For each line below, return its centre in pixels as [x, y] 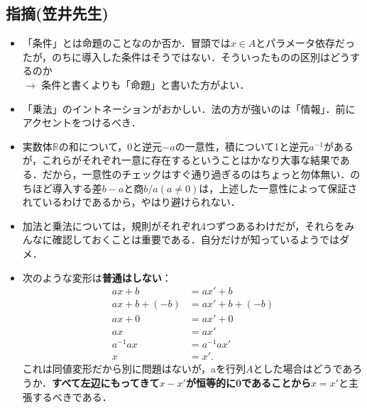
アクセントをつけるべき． [82, 122]
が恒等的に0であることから [248, 382]
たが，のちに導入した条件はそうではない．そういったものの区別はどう [186, 56]
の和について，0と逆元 [110, 146]
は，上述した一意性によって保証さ [278, 188]
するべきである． [72, 396]
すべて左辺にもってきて [106, 382]
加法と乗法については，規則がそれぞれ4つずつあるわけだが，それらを [183, 225]
